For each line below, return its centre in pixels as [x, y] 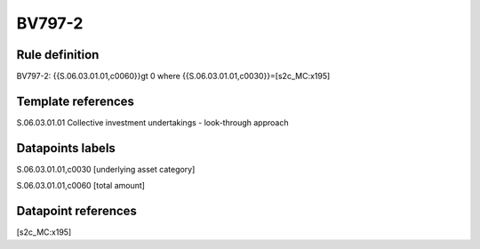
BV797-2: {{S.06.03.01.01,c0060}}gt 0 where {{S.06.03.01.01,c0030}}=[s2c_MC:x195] [173, 76]
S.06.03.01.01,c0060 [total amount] [81, 186]
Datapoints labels [66, 148]
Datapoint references [77, 211]
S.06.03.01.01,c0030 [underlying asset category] [106, 169]
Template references [76, 101]
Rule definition [58, 55]
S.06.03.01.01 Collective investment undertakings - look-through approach [152, 122]
